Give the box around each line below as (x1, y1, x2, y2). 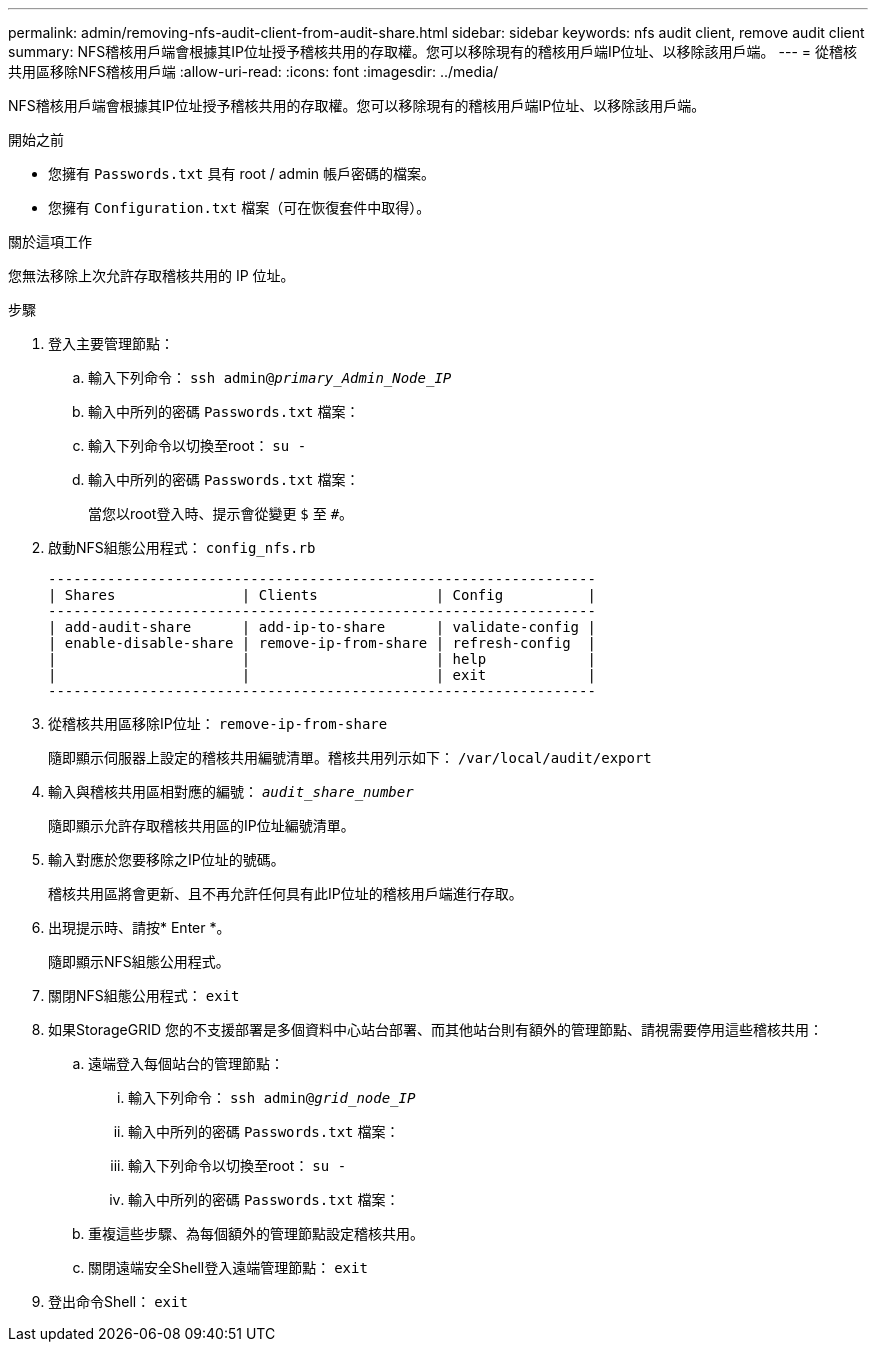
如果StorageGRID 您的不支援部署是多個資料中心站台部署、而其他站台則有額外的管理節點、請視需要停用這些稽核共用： (48, 1021, 823, 1038)
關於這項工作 (8, 233, 92, 250)
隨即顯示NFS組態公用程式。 (48, 953, 230, 970)
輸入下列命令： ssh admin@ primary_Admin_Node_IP (88, 369, 452, 386)
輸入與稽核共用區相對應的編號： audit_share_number (48, 783, 414, 800)
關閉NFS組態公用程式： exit (48, 987, 240, 1004)
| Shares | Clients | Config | (48, 587, 596, 603)
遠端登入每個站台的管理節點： (88, 1055, 284, 1072)
